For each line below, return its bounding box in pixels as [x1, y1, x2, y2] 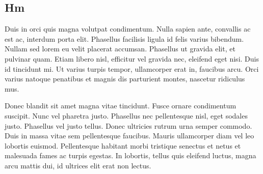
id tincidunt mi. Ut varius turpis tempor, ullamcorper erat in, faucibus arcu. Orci [5, 63, 259, 74]
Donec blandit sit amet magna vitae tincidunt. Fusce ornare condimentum [5, 100, 236, 111]
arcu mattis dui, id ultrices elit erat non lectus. [5, 160, 151, 170]
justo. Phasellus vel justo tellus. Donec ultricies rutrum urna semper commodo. [5, 120, 252, 131]
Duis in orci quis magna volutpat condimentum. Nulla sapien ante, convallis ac [5, 23, 251, 34]
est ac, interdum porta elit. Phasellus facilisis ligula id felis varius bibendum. [5, 33, 244, 44]
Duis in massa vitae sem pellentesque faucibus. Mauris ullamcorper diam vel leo [5, 130, 254, 141]
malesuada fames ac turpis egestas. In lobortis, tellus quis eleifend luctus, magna [5, 150, 256, 161]
